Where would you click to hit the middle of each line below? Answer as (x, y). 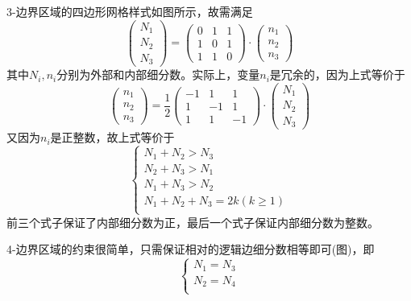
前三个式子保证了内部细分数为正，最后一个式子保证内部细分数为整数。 (193, 222)
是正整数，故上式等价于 (112, 137)
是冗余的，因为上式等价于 (337, 74)
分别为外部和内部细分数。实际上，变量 (158, 74)
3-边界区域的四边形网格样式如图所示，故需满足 (130, 11)
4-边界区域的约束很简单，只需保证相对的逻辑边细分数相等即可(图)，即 (191, 249)
